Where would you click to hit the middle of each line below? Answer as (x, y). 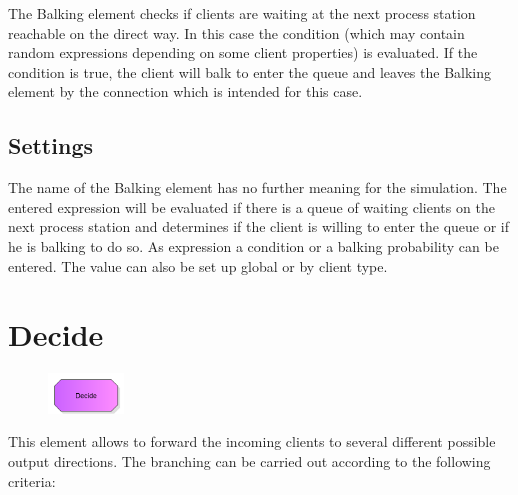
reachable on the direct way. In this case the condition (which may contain (236, 32)
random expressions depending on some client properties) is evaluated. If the (243, 52)
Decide (56, 334)
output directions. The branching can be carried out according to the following (249, 461)
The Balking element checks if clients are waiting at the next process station (242, 13)
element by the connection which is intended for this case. (185, 91)
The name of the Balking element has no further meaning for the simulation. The (257, 187)
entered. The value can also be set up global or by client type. (198, 265)
